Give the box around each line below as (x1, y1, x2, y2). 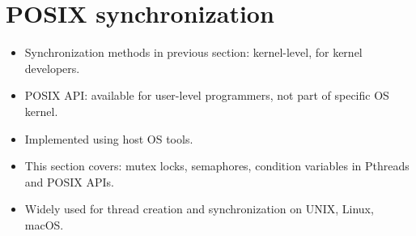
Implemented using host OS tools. (24, 130, 193, 147)
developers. (24, 59, 80, 76)
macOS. (24, 216, 64, 233)
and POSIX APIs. (24, 173, 114, 190)
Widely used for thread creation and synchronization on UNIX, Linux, (24, 200, 374, 217)
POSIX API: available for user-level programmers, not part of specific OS (24, 87, 389, 104)
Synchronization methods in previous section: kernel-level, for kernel (24, 44, 363, 61)
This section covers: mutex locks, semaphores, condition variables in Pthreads (24, 157, 410, 174)
